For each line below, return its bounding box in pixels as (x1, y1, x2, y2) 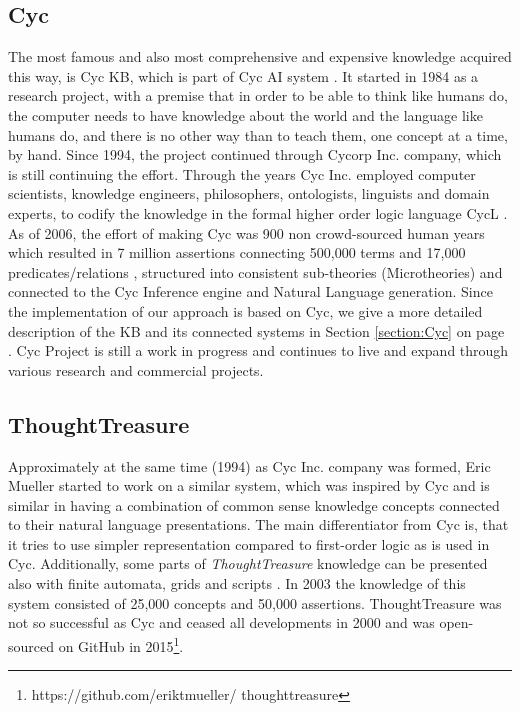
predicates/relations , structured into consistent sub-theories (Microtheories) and (8, 261, 503, 282)
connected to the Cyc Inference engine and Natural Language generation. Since (8, 281, 493, 302)
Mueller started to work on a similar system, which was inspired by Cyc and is (8, 475, 490, 496)
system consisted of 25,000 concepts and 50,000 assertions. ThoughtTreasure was (8, 592, 502, 613)
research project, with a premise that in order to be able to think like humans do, (8, 85, 508, 106)
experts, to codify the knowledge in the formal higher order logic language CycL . (8, 202, 508, 223)
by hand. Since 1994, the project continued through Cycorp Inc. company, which (8, 144, 502, 165)
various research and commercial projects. (8, 359, 264, 380)
